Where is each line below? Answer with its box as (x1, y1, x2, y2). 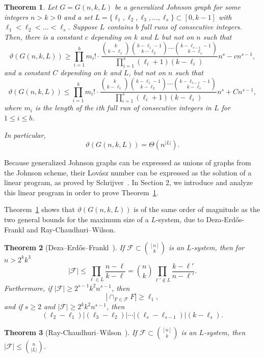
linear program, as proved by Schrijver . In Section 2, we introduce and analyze (4, 177, 253, 188)
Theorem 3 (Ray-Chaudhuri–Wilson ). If (4, 326, 137, 337)
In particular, (4, 129, 46, 140)
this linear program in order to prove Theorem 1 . (4, 187, 159, 197)
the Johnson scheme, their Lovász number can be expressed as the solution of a (4, 167, 252, 177)
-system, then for (191, 242, 245, 253)
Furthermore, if (4, 282, 52, 293)
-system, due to (155, 214, 204, 225)
